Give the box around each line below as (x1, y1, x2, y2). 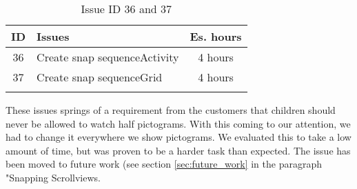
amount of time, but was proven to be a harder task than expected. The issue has (6, 143, 351, 157)
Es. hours (190, 28, 242, 44)
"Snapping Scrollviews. (6, 170, 101, 184)
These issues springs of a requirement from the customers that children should (6, 103, 336, 117)
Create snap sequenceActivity (37, 49, 179, 65)
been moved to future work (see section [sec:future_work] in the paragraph (6, 157, 322, 171)
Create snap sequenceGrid (37, 69, 163, 85)
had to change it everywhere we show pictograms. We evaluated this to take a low (6, 130, 351, 144)
